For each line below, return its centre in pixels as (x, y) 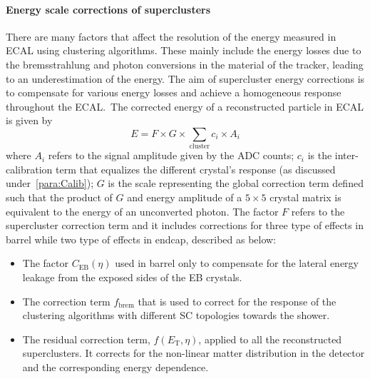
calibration (29, 169)
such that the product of (59, 197)
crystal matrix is (305, 197)
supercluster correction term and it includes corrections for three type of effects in (185, 225)
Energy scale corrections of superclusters (108, 9)
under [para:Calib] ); (50, 183)
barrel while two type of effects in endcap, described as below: (141, 239)
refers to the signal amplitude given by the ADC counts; (171, 155)
